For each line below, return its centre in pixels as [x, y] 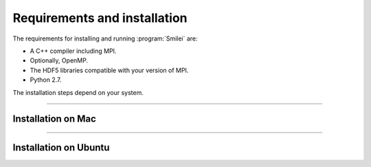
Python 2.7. [46, 80]
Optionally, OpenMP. [59, 60]
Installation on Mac [54, 119]
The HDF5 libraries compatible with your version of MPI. [109, 70]
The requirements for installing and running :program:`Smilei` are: [105, 38]
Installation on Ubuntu [61, 148]
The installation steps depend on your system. [78, 92]
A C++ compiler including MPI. [73, 51]
